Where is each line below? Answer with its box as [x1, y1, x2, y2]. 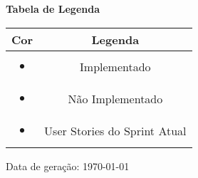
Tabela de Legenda [6, 1, 100, 16]
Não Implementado [68, 90, 163, 107]
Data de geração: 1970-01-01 [6, 158, 130, 173]
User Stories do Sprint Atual [44, 122, 187, 139]
